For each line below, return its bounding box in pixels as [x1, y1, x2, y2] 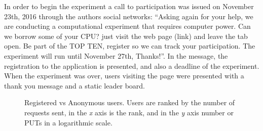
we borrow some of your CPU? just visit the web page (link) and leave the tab [4, 30, 248, 41]
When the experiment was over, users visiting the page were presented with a [4, 70, 244, 81]
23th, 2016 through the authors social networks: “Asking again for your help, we [4, 11, 253, 21]
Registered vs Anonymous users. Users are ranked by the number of [24, 97, 235, 108]
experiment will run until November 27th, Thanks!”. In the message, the [4, 50, 228, 61]
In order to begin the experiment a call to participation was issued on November [4, 1, 254, 11]
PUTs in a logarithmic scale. [24, 117, 112, 127]
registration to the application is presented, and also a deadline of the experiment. [4, 60, 259, 71]
